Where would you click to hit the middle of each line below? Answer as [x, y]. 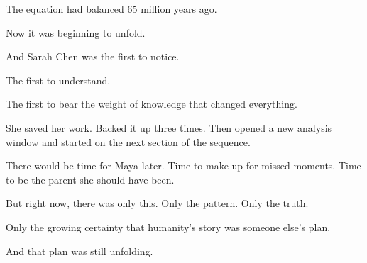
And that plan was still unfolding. [80, 251]
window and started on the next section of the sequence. [128, 141]
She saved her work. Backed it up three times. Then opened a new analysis [169, 127]
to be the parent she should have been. [90, 179]
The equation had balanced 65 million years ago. [111, 9]
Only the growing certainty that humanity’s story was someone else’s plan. [168, 226]
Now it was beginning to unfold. [76, 32]
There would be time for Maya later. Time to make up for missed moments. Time [183, 166]
